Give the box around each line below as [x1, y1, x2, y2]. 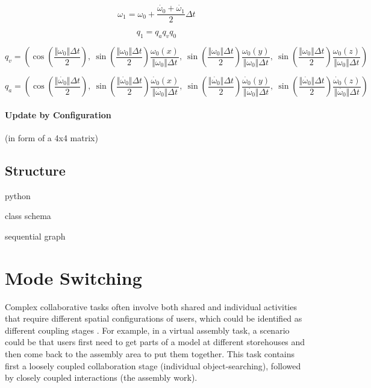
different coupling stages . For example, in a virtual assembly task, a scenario [5, 323, 290, 336]
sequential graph [5, 229, 66, 242]
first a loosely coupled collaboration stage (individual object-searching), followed [5, 359, 301, 372]
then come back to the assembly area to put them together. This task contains [5, 347, 295, 360]
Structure [5, 161, 66, 179]
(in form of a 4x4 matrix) [5, 131, 98, 144]
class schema [5, 209, 51, 222]
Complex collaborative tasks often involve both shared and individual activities [5, 300, 297, 313]
